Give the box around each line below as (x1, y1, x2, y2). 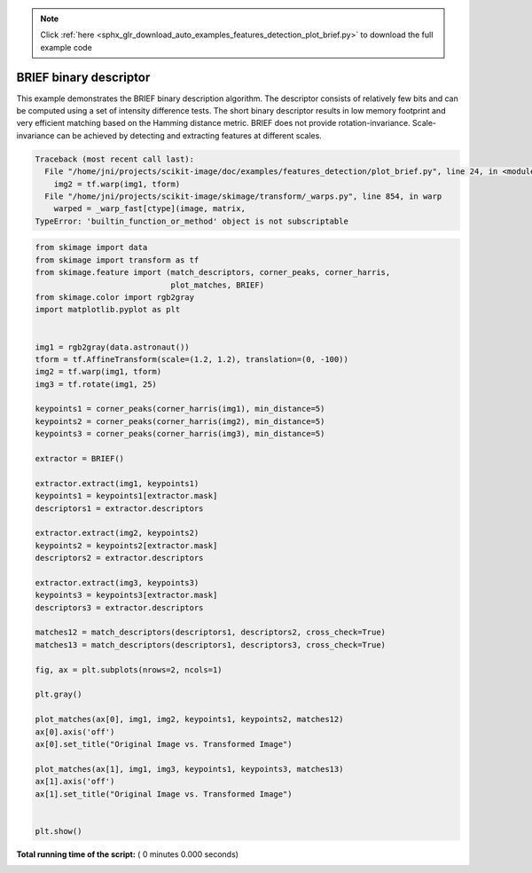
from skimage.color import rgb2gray (35, 292, 195, 302)
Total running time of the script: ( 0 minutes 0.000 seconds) (16, 848, 239, 860)
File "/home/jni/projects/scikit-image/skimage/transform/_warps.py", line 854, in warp (44, 192, 442, 201)
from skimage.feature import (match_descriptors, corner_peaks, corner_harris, (35, 267, 391, 278)
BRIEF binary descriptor (16, 69, 151, 84)
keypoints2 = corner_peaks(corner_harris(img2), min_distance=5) (35, 416, 325, 426)
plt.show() (35, 826, 82, 836)
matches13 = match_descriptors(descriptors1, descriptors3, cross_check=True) (35, 640, 386, 649)
